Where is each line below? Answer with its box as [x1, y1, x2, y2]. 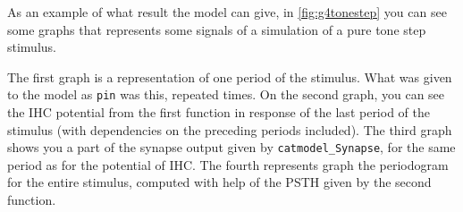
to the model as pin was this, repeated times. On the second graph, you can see [7, 85, 445, 104]
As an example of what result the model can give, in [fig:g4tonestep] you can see [7, 3, 447, 21]
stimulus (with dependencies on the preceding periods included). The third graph [7, 120, 452, 139]
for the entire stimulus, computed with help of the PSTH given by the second [7, 173, 432, 191]
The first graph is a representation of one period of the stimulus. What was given [7, 67, 452, 86]
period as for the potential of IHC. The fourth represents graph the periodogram [7, 155, 449, 174]
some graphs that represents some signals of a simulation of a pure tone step [7, 20, 426, 38]
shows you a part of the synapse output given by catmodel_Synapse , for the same [7, 138, 456, 157]
